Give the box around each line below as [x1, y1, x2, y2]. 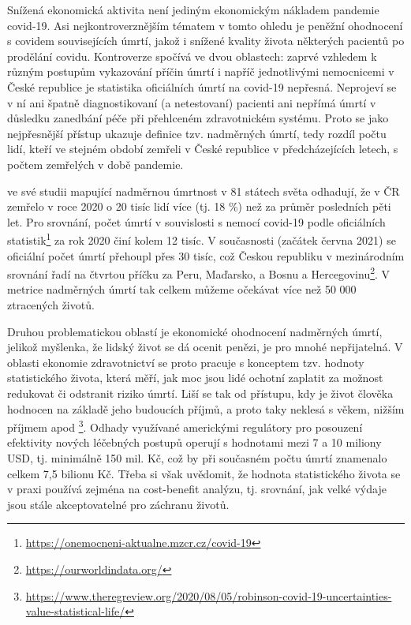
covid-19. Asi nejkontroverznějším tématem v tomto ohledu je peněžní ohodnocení [7, 17, 403, 33]
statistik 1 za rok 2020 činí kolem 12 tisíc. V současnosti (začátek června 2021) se [7, 230, 396, 248]
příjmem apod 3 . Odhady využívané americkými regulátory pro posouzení [7, 417, 363, 435]
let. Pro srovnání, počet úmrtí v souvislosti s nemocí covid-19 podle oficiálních [7, 213, 386, 230]
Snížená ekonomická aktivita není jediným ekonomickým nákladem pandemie [7, 2, 379, 17]
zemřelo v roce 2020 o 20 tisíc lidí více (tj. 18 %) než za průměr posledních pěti [7, 198, 391, 215]
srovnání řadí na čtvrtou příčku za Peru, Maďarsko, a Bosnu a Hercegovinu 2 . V [7, 264, 390, 282]
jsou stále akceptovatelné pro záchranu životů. [7, 496, 230, 512]
